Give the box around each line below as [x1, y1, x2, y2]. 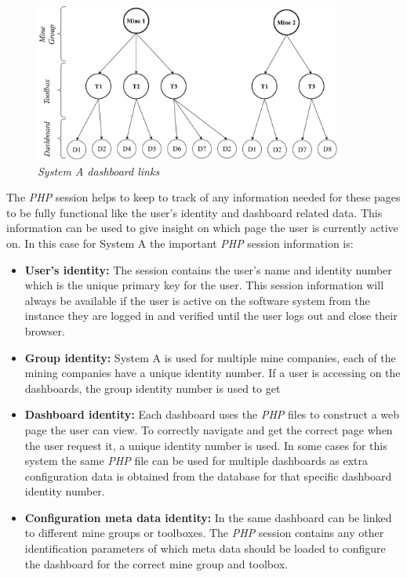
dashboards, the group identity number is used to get [24, 379, 281, 396]
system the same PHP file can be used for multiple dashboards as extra [24, 452, 368, 469]
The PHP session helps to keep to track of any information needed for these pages [6, 189, 401, 205]
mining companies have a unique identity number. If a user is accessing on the [24, 365, 401, 381]
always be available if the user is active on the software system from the [24, 292, 370, 308]
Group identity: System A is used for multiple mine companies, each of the [24, 349, 396, 365]
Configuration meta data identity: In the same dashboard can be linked [24, 509, 392, 525]
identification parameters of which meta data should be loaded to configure [24, 540, 386, 557]
